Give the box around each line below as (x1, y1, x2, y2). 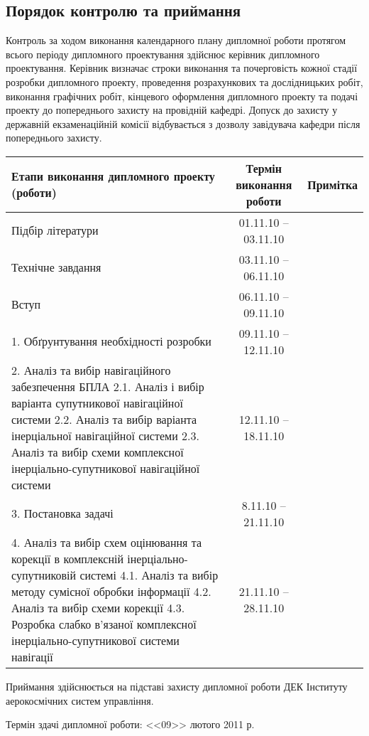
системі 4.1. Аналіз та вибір (79, 566, 219, 583)
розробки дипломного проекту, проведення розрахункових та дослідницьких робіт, (6, 74, 363, 89)
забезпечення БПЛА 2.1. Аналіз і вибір (11, 378, 204, 395)
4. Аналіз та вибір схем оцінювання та (11, 533, 202, 550)
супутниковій (11, 566, 77, 583)
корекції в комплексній (11, 550, 123, 567)
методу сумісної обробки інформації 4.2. (11, 582, 211, 599)
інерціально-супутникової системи (11, 631, 180, 649)
